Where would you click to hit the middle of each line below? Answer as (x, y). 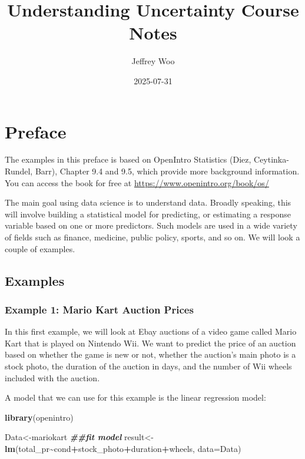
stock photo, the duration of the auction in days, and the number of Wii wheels (148, 366)
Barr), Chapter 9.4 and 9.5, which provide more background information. (167, 171)
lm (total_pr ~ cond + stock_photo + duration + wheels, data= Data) (123, 448)
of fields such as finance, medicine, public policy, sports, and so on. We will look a (152, 237)
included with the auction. (52, 377)
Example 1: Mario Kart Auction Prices (99, 309)
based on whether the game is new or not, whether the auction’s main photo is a (150, 354)
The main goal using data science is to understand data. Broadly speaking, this (148, 202)
